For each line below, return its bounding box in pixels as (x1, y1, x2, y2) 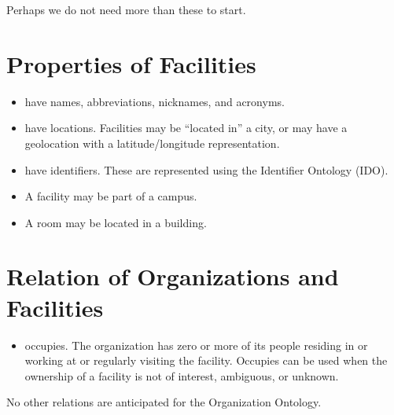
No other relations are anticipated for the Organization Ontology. (6, 394, 322, 410)
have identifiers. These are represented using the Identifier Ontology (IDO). (24, 161, 388, 178)
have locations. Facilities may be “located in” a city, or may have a (24, 119, 348, 136)
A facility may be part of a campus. (24, 188, 197, 204)
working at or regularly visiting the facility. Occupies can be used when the (24, 352, 388, 369)
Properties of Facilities (6, 47, 256, 79)
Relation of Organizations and (6, 260, 339, 292)
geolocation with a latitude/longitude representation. (24, 134, 280, 151)
